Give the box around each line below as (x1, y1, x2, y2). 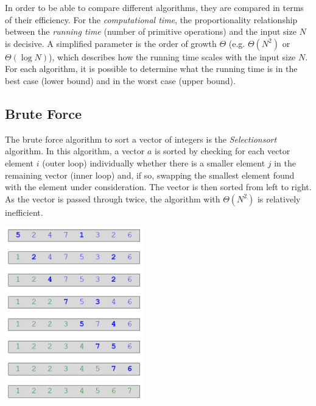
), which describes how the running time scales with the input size (49, 50, 296, 63)
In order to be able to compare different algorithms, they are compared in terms (5, 1, 304, 13)
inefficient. (5, 205, 43, 218)
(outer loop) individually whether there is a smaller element (42, 156, 265, 169)
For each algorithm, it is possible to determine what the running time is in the (5, 62, 298, 75)
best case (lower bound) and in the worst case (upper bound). (5, 74, 236, 87)
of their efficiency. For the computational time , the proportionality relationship (5, 13, 298, 26)
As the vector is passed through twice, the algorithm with (5, 192, 220, 205)
